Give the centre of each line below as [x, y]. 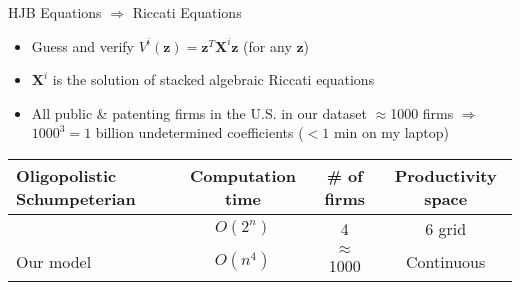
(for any [267, 45]
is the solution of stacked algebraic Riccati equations [213, 79]
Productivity [445, 175]
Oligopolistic [66, 175]
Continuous [446, 261]
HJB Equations [55, 12]
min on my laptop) [391, 132]
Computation [242, 175]
